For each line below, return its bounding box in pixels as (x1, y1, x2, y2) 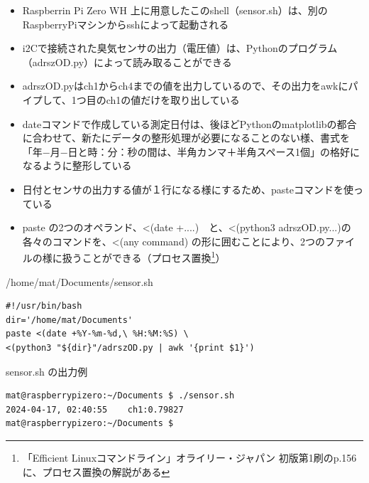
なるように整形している (22, 158, 132, 173)
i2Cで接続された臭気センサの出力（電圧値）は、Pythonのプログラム (22, 41, 338, 55)
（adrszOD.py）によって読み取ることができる (22, 54, 232, 69)
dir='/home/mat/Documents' (6, 314, 133, 325)
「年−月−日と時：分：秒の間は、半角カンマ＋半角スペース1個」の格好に (22, 144, 360, 159)
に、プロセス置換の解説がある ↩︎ (22, 464, 170, 479)
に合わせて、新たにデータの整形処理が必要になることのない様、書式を (22, 130, 350, 145)
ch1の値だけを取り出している (106, 92, 240, 107)
